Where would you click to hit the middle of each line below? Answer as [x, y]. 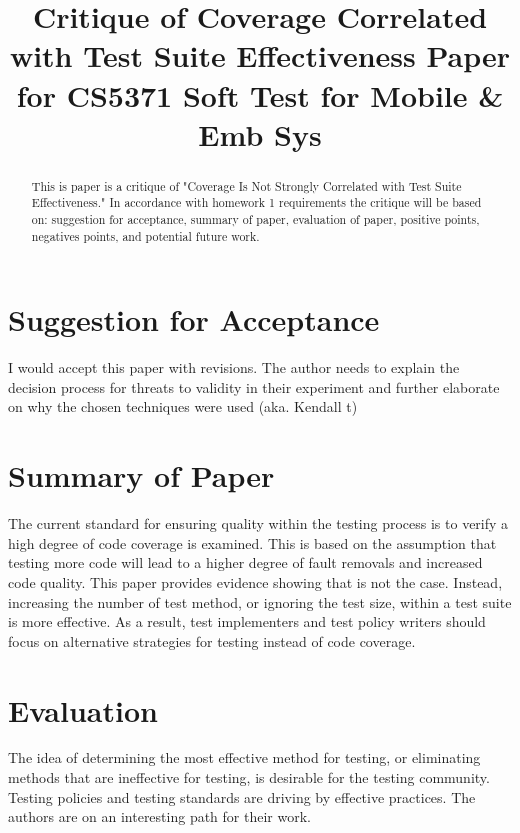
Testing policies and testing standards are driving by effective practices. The [242, 796]
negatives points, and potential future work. [145, 235]
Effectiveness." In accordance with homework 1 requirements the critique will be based [256, 202]
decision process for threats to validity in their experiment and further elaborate [254, 386]
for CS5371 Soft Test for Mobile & [260, 94]
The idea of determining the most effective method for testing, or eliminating [244, 757]
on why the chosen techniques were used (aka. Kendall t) [183, 406]
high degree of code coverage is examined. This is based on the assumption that [252, 542]
